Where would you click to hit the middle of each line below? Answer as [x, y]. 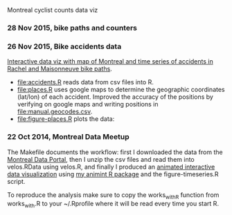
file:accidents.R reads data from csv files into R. [85, 82]
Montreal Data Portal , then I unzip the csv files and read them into [101, 159]
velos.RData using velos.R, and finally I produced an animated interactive [111, 167]
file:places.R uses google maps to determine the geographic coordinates [121, 90]
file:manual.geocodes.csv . [55, 112]
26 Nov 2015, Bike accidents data [64, 46]
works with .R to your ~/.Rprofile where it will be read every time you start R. [113, 205]
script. [16, 181]
